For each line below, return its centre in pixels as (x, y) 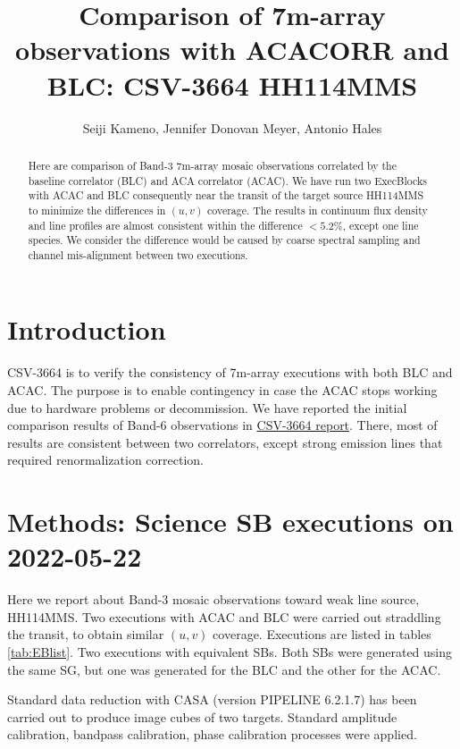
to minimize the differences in (97, 210)
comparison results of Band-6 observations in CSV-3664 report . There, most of (222, 425)
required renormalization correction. (105, 460)
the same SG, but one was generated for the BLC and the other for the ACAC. (224, 669)
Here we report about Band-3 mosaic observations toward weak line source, (213, 599)
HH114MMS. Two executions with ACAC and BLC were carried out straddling (224, 616)
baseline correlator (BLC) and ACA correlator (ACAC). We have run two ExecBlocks (228, 180)
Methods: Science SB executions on (230, 522)
